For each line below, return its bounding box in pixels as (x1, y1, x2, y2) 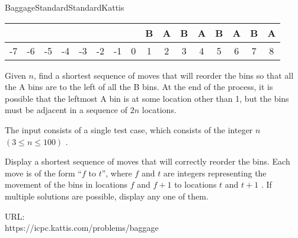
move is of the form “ (5, 166, 82, 179)
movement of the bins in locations (5, 178, 128, 191)
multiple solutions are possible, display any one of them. (5, 189, 209, 202)
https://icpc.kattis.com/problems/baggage (5, 221, 159, 234)
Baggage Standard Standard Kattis (5, 1, 124, 13)
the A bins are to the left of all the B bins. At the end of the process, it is (5, 81, 273, 93)
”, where (101, 166, 132, 179)
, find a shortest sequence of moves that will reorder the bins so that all (33, 69, 294, 81)
